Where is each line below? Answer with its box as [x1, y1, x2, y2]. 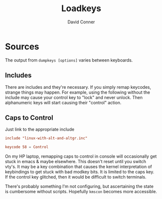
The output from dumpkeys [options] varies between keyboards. [5, 57, 133, 63]
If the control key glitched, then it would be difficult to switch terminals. [5, 174, 147, 180]
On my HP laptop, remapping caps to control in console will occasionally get [5, 153, 157, 159]
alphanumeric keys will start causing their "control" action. [5, 99, 122, 105]
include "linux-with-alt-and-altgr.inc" [5, 136, 88, 141]
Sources [5, 41, 40, 52]
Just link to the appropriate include [5, 127, 74, 133]
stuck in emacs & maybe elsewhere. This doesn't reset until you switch [5, 159, 147, 165]
